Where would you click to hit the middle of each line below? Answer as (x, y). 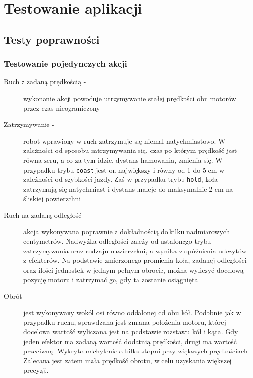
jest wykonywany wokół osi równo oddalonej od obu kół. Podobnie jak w (132, 312)
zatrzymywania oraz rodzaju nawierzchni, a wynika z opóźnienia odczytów (135, 250)
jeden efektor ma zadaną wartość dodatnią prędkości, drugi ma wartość (130, 341)
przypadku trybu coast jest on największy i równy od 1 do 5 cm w (124, 169)
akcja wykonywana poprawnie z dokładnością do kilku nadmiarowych (127, 231)
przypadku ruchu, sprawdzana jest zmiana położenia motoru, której (125, 322)
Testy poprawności (52, 39)
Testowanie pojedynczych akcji (66, 63)
